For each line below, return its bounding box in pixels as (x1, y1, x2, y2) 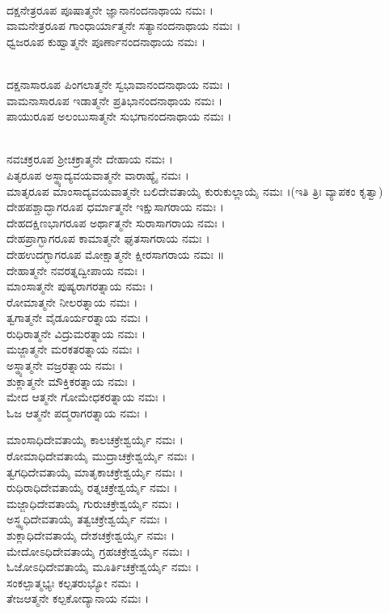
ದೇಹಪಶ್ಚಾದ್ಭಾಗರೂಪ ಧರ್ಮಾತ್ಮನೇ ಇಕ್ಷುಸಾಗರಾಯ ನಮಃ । (6, 198, 224, 215)
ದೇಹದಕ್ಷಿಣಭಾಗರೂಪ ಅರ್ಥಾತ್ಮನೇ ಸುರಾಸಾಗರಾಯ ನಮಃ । (6, 214, 226, 231)
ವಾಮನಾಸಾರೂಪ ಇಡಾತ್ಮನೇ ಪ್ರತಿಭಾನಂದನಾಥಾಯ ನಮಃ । (6, 91, 223, 108)
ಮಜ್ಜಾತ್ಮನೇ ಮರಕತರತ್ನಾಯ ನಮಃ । (6, 341, 141, 358)
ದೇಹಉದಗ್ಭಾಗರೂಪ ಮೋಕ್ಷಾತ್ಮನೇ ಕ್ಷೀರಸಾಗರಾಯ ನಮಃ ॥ (6, 245, 225, 262)
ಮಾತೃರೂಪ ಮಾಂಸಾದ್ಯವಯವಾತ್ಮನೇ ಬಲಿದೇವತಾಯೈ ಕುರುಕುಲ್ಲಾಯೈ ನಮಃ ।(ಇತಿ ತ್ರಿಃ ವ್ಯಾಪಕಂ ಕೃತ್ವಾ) (6, 182, 383, 199)
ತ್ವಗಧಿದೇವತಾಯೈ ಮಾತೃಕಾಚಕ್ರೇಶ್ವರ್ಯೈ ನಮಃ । (6, 463, 184, 480)
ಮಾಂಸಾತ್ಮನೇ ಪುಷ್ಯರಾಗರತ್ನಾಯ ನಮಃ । (6, 277, 154, 294)
